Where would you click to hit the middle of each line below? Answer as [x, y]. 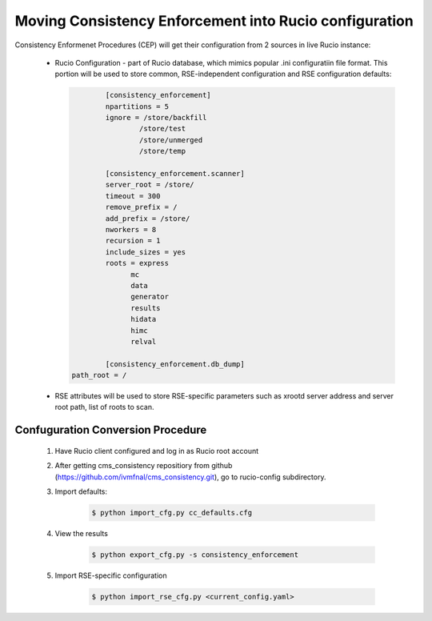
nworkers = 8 [131, 229]
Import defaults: [81, 491]
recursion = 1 [133, 241]
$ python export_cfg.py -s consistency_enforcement [195, 555]
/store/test [162, 129]
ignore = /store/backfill [156, 118]
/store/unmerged [171, 140]
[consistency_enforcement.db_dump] [175, 364]
